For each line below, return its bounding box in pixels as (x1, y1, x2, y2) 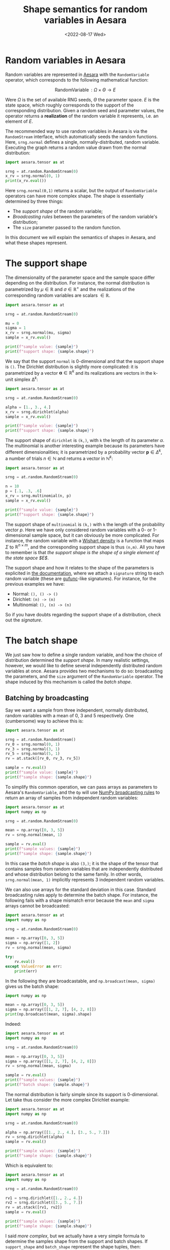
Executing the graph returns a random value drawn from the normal (5, 144, 147, 150)
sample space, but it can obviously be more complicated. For (31, 532, 159, 538)
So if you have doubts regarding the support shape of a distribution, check (5, 612, 161, 618)
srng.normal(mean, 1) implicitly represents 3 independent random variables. (5, 876, 165, 882)
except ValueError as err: (5, 963, 62, 969)
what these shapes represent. (5, 240, 67, 246)
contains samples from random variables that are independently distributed (5, 866, 163, 872)
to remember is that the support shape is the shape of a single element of (5, 550, 160, 556)
